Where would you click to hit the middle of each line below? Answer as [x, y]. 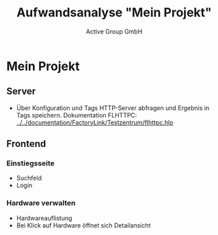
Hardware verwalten [41, 203]
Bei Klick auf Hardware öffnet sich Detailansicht [83, 225]
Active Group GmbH [114, 31]
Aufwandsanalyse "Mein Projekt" [114, 13]
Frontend [26, 144]
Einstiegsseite [31, 163]
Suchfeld [29, 178]
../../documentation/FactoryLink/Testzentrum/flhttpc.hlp [95, 122]
